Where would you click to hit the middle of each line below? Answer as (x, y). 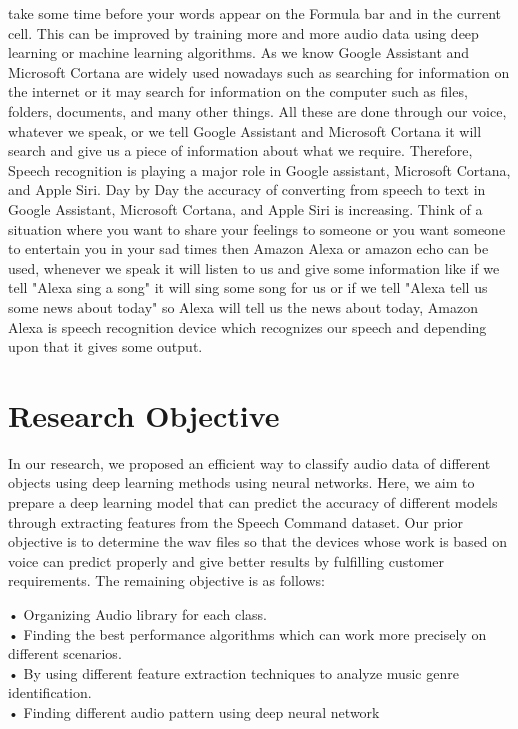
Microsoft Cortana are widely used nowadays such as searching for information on (259, 71)
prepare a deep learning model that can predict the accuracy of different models (253, 502)
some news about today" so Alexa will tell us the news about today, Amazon (243, 306)
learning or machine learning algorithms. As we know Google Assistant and (239, 52)
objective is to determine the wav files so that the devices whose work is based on (258, 541)
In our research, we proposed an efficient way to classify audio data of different (249, 462)
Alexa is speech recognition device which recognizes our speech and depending (247, 326)
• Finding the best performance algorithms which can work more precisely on (247, 633)
